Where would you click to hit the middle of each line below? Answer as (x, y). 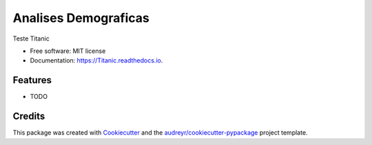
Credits (29, 116)
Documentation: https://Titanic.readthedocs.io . (96, 60)
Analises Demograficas (81, 18)
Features (32, 80)
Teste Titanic (31, 38)
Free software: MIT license (68, 51)
